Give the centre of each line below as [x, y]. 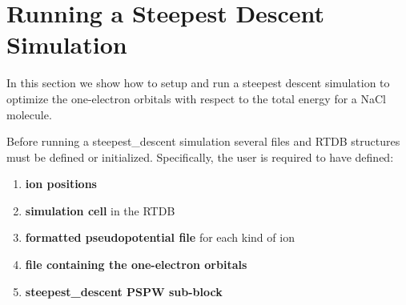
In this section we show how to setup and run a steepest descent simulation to [198, 83]
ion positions [61, 184]
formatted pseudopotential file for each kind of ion [160, 237]
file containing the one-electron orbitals [136, 265]
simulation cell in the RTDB [100, 210]
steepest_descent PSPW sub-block [124, 291]
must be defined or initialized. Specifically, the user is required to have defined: [200, 157]
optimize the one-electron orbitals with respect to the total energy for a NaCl [196, 98]
